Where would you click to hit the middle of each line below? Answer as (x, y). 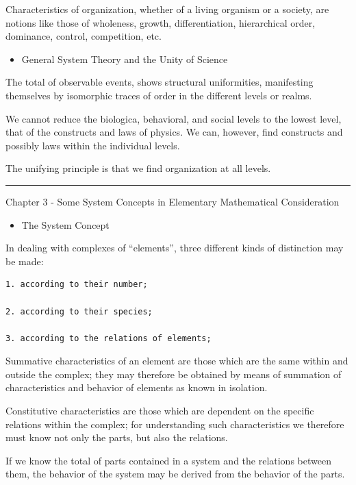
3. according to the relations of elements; (109, 338)
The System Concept (65, 224)
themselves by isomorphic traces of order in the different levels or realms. (159, 95)
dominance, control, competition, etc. (84, 36)
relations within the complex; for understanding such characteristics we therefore (175, 424)
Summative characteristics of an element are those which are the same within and (177, 361)
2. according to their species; (79, 311)
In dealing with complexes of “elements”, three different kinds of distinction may (175, 248)
